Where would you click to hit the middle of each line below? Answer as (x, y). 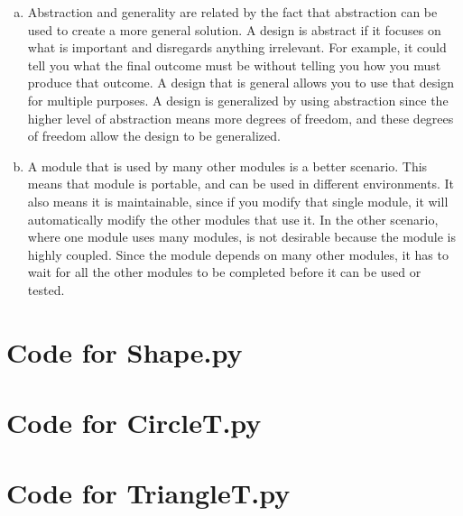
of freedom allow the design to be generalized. (154, 136)
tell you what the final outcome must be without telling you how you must (234, 64)
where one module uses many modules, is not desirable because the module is (242, 237)
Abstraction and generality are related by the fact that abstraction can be (232, 12)
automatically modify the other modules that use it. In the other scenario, (233, 219)
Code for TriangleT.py (148, 493)
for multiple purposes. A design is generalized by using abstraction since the (238, 100)
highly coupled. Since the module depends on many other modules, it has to (238, 254)
